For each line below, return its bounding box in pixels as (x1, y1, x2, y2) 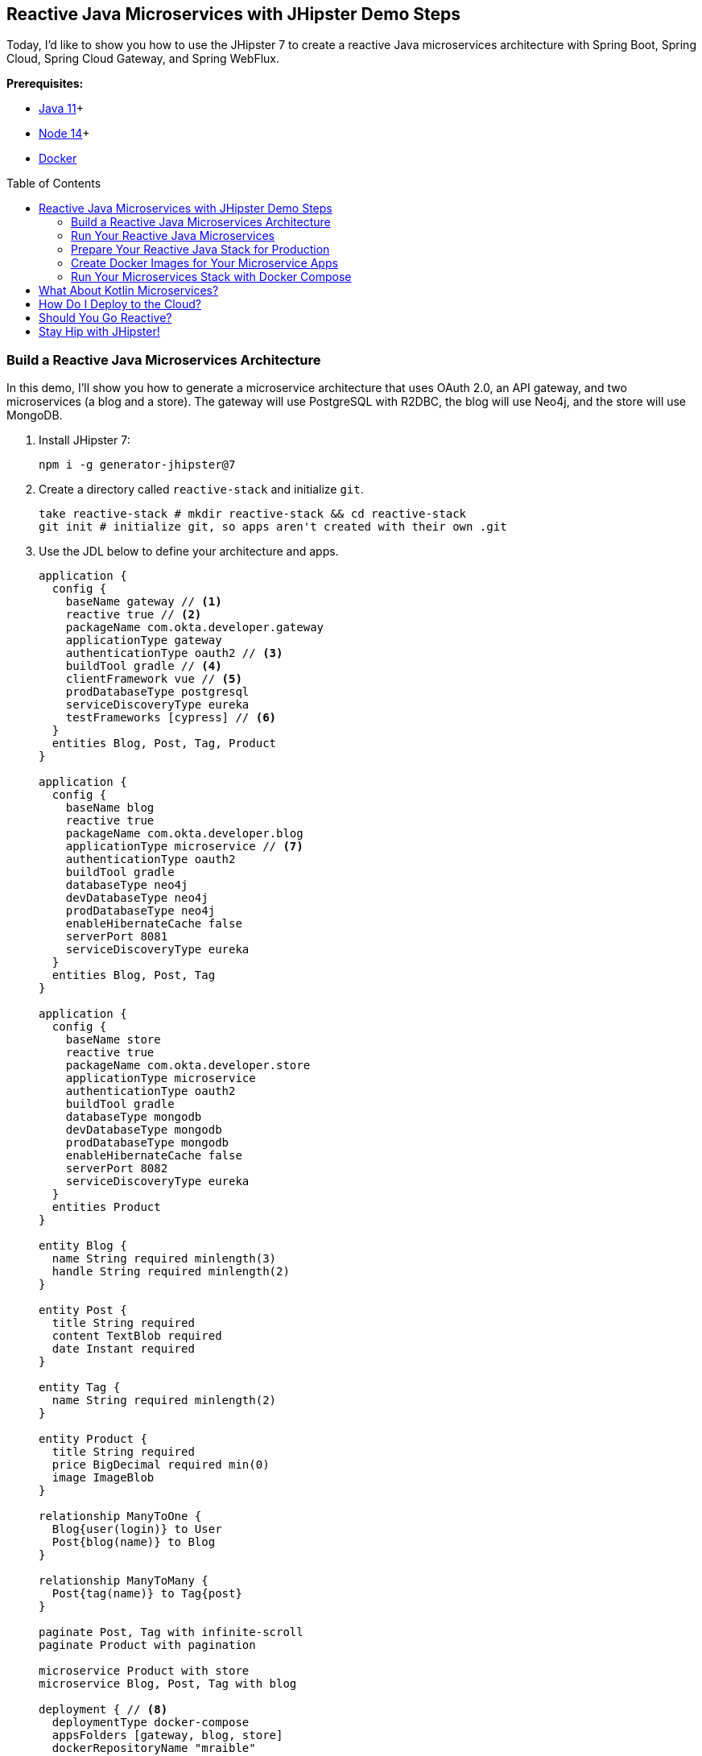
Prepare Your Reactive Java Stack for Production (71, 242, 330, 257)
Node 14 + (39, 126, 90, 141)
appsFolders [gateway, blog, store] (52, 1729, 283, 1742)
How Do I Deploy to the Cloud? (39, 297, 201, 312)
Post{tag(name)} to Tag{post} (52, 1587, 242, 1601)
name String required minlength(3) (52, 1252, 277, 1266)
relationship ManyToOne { (39, 1510, 202, 1523)
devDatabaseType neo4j (65, 891, 209, 905)
